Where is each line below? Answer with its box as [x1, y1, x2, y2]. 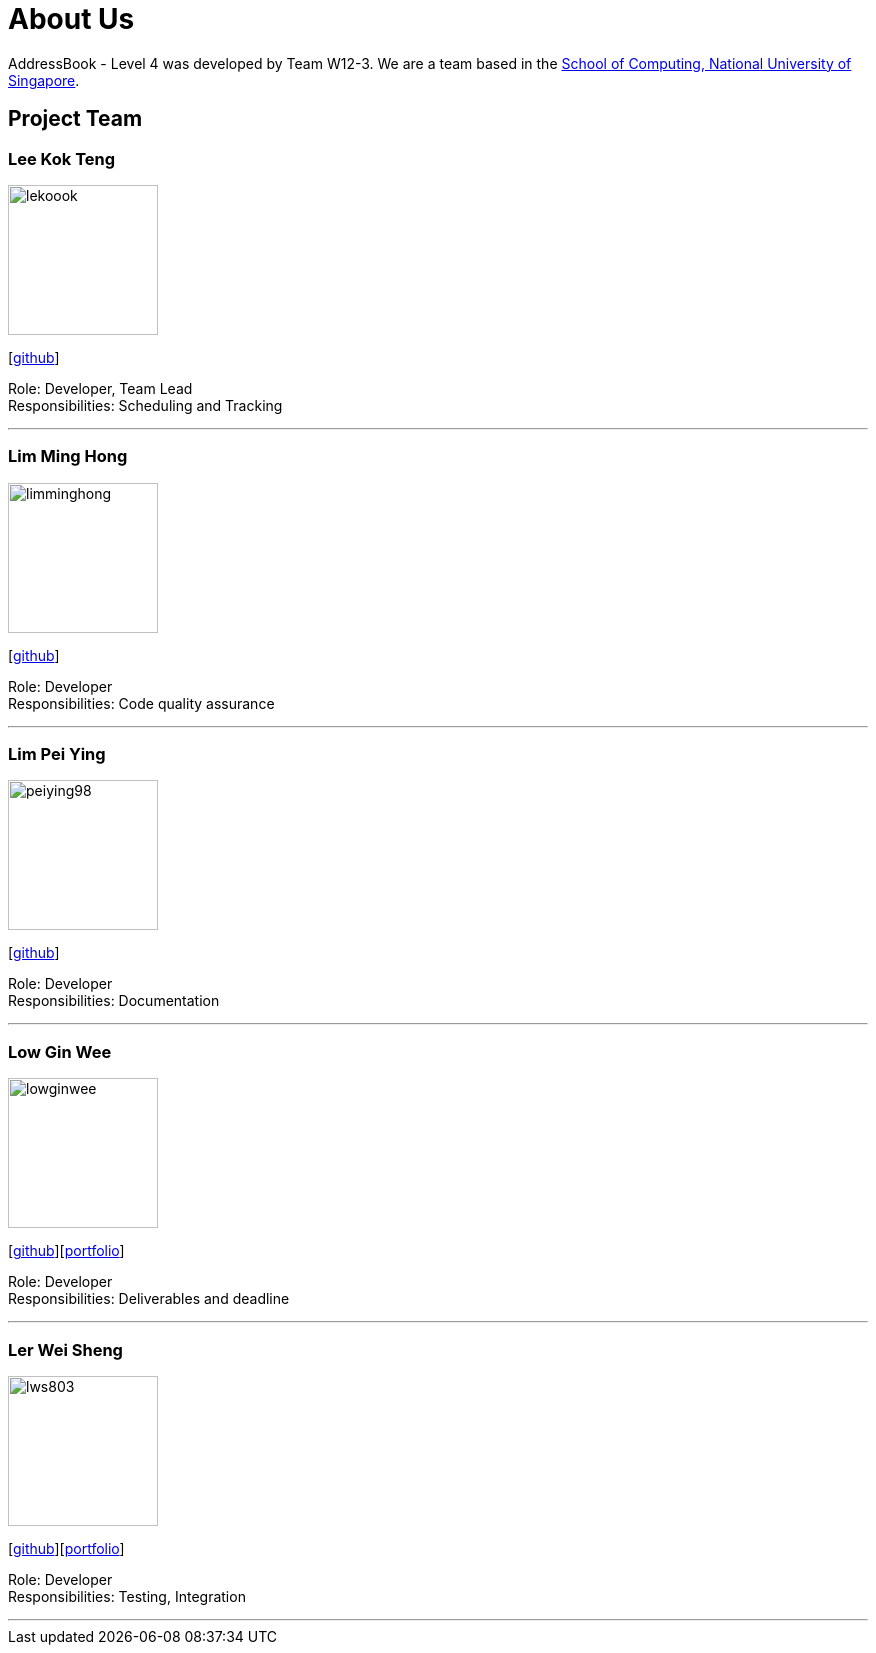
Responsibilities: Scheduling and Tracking [8, 396, 283, 414]
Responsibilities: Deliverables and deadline [8, 1290, 290, 1308]
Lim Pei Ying [8, 744, 106, 765]
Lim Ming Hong [8, 446, 128, 467]
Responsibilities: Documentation [8, 992, 220, 1010]
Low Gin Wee [8, 1041, 112, 1062]
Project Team [8, 106, 143, 132]
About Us [8, 2, 135, 36]
